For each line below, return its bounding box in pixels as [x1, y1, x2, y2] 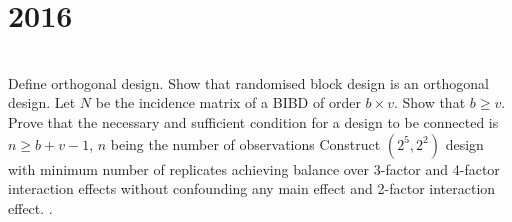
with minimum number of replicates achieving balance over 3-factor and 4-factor [8, 158, 500, 179]
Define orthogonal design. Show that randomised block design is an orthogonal [8, 72, 489, 93]
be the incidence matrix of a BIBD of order [95, 92, 361, 113]
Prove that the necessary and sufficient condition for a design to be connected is [8, 111, 499, 132]
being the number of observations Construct [110, 133, 381, 154]
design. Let [8, 92, 76, 113]
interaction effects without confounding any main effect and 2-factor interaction [8, 178, 496, 199]
